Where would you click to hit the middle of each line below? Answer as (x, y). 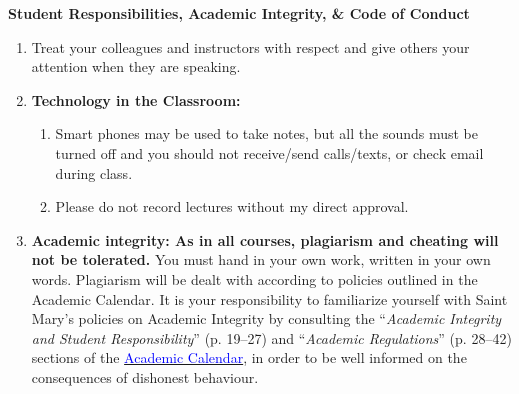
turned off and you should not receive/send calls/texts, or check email (269, 152)
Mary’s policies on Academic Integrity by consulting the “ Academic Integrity (266, 318)
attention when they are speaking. (136, 66)
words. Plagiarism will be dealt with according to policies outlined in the (254, 278)
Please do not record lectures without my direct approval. (232, 206)
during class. (94, 172)
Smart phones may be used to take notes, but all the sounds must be (267, 133)
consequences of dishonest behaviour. (145, 376)
